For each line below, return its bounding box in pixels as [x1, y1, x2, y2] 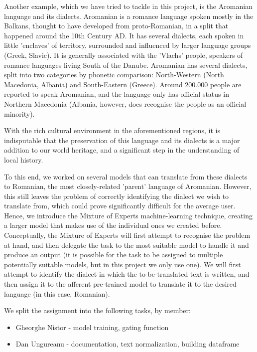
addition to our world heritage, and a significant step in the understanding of [4, 145, 240, 155]
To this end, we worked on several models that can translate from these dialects [4, 171, 248, 181]
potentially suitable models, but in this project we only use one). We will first [4, 259, 241, 269]
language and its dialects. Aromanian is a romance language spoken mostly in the [4, 10, 254, 21]
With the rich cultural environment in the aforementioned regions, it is [4, 125, 220, 136]
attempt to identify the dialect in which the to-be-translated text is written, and [4, 269, 250, 279]
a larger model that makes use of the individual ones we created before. [4, 220, 222, 230]
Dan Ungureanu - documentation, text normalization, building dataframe [15, 339, 240, 349]
